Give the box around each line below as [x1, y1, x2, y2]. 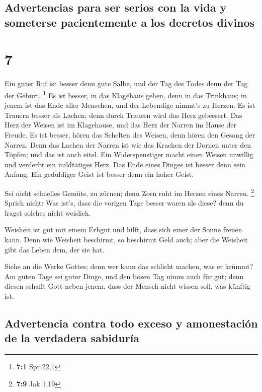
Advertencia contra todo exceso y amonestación [5, 315, 258, 331]
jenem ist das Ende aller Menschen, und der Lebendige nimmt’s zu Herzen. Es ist [5, 100, 255, 110]
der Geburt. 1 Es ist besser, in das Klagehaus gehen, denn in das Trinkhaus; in [5, 88, 247, 100]
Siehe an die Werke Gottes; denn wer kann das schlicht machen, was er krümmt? [5, 261, 253, 272]
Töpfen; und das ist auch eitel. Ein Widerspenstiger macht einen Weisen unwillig [5, 149, 253, 160]
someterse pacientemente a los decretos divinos [5, 14, 255, 30]
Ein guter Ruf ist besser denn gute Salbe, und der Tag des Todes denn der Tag [5, 78, 248, 89]
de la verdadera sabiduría [5, 330, 140, 346]
